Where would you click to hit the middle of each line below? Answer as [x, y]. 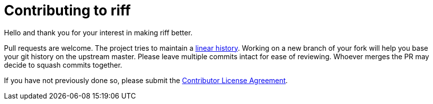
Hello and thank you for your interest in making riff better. [98, 32]
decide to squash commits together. [63, 65]
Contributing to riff [67, 10]
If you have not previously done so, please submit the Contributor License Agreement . [146, 80]
